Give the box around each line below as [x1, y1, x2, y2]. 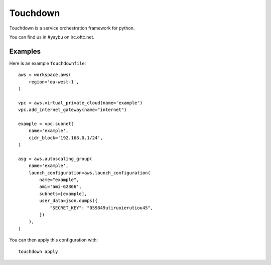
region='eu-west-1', [28, 79, 79, 84]
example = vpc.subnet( [18, 120, 74, 126]
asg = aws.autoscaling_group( [18, 155, 93, 161]
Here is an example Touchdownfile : [9, 60, 86, 66]
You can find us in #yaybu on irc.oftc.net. [9, 34, 95, 40]
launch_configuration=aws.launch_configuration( [28, 170, 151, 175]
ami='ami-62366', [39, 184, 82, 189]
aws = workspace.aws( [18, 72, 71, 77]
